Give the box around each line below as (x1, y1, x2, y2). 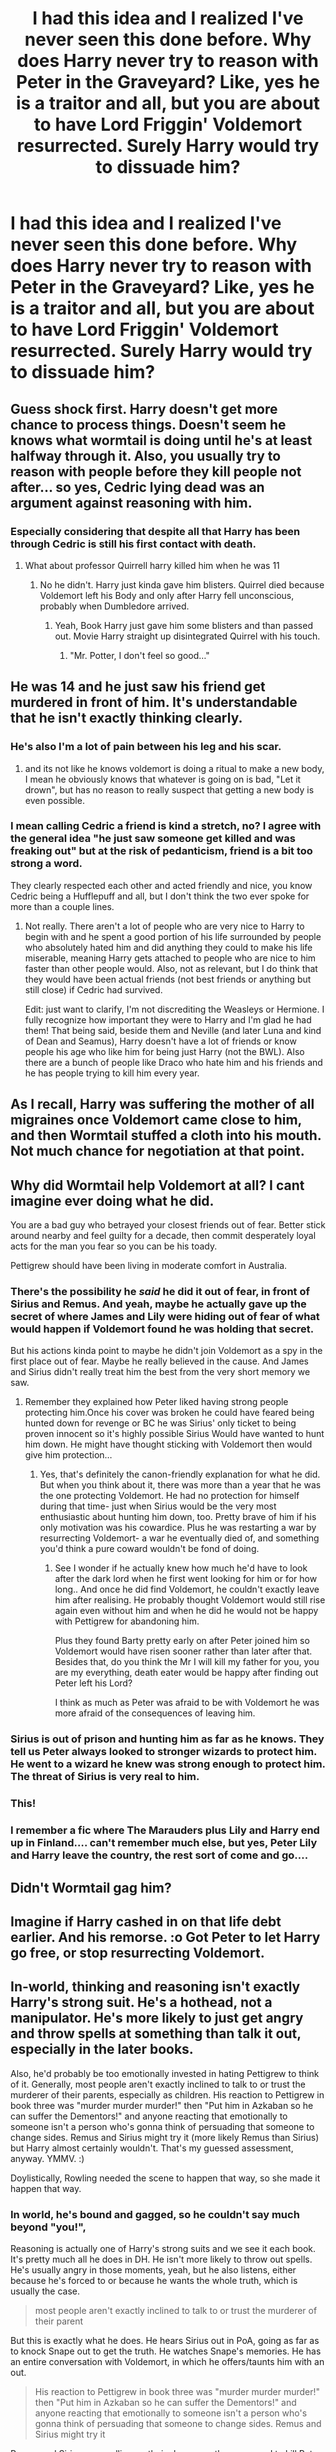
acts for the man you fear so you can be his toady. (10, 1240, 218, 1252)
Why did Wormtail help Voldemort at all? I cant (10, 1177, 305, 1194)
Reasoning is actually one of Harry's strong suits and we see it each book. (10, 2243, 317, 2255)
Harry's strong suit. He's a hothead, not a (10, 1994, 273, 2011)
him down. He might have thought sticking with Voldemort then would (24, 1438, 313, 1451)
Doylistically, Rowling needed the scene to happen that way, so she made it (10, 2172, 321, 2184)
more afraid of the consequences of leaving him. (54, 1707, 256, 1719)
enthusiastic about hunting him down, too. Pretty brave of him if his (39, 1511, 317, 1523)
